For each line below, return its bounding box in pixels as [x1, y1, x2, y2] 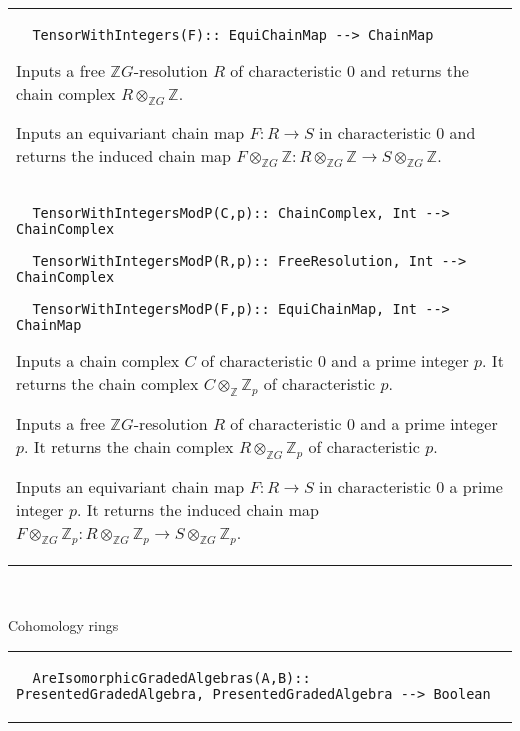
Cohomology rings [8, 614, 119, 635]
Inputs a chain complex [16, 349, 180, 373]
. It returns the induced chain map [77, 498, 319, 522]
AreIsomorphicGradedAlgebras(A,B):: [32, 670, 311, 687]
